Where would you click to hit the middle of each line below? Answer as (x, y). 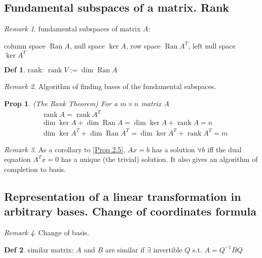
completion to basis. (35, 169)
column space (25, 45)
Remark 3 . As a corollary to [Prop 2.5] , (65, 149)
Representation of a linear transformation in (123, 196)
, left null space (212, 45)
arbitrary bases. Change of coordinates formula (130, 211)
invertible (168, 249)
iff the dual (224, 149)
